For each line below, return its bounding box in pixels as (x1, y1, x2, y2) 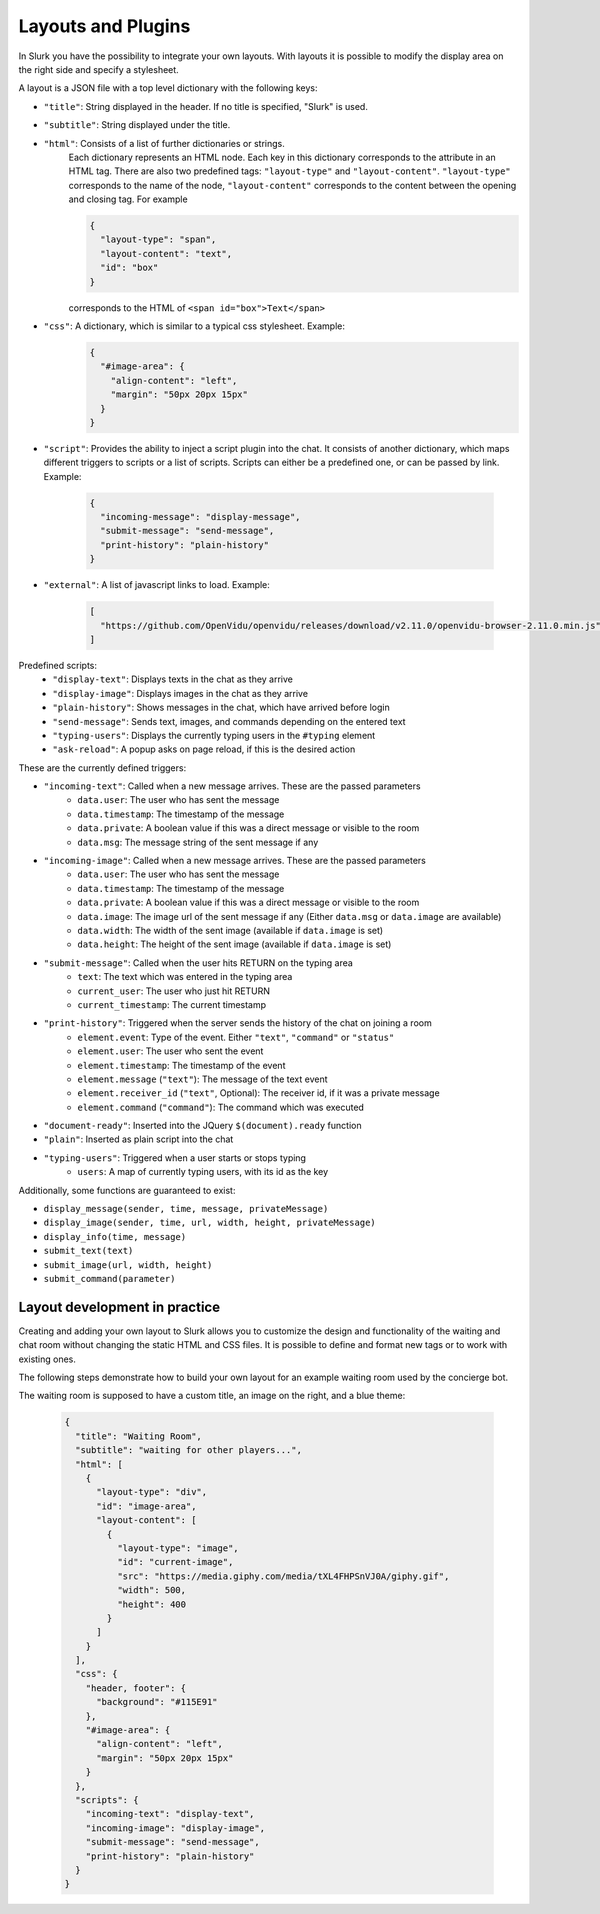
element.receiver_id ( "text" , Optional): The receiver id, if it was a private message (77, 1087, 440, 1099)
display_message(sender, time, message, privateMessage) (43, 1203, 329, 1215)
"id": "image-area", (96, 1500, 197, 1512)
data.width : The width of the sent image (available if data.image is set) (77, 925, 384, 936)
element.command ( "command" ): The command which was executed (77, 1101, 365, 1113)
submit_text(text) (43, 1245, 134, 1257)
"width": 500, (116, 1585, 187, 1596)
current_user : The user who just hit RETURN (77, 985, 270, 997)
